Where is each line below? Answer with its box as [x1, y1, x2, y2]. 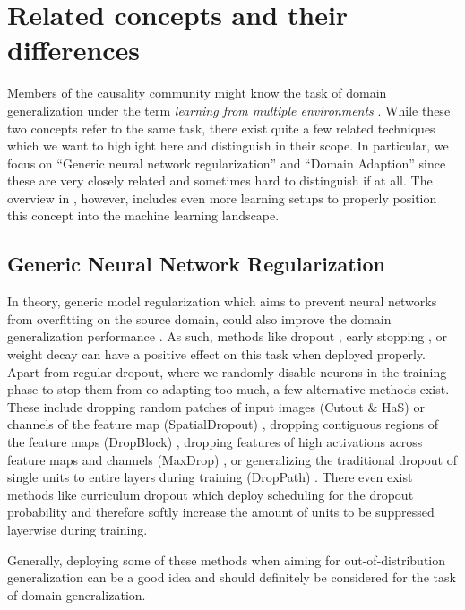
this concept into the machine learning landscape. [7, 206, 280, 225]
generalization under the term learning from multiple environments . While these [7, 100, 451, 119]
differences [7, 31, 141, 68]
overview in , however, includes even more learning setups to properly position [7, 188, 437, 207]
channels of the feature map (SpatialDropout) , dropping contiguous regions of [7, 415, 438, 434]
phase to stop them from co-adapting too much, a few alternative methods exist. [7, 380, 450, 399]
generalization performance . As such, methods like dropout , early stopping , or [7, 327, 447, 346]
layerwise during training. [7, 520, 148, 538]
